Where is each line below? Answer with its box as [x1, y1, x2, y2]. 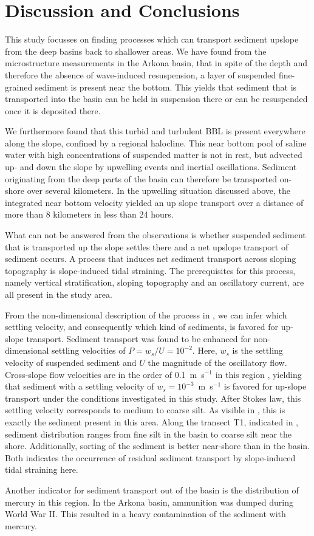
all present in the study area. [5, 288, 112, 300]
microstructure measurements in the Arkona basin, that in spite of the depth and [5, 57, 307, 69]
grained [5, 80, 33, 93]
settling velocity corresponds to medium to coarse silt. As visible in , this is [5, 404, 285, 416]
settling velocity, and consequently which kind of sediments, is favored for [5, 320, 279, 333]
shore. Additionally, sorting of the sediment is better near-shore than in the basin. [5, 439, 310, 452]
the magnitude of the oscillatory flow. [148, 356, 287, 368]
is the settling [232, 344, 283, 357]
